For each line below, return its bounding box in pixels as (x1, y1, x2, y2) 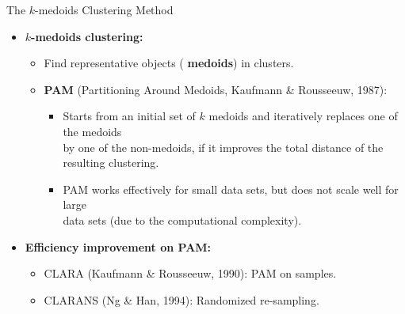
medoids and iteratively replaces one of (208, 108, 398, 124)
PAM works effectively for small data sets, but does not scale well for (63, 180, 399, 197)
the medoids (63, 123, 122, 139)
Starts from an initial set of (63, 108, 196, 124)
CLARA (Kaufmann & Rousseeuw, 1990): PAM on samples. (44, 265, 337, 282)
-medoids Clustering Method (35, 2, 174, 17)
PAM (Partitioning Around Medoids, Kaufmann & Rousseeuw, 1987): (44, 81, 388, 97)
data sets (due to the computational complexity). (63, 211, 302, 228)
